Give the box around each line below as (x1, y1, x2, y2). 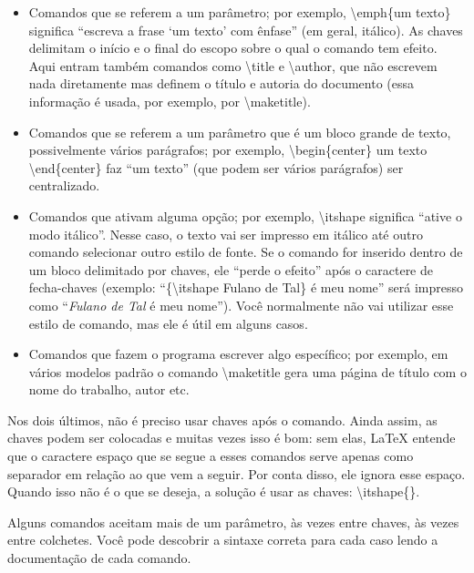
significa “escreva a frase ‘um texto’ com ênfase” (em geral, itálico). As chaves (28, 20, 463, 39)
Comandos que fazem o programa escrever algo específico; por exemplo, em (28, 344, 448, 363)
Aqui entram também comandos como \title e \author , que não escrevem (28, 56, 438, 75)
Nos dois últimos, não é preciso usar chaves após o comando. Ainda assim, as (7, 410, 438, 429)
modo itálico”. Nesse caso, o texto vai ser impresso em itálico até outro (28, 224, 423, 243)
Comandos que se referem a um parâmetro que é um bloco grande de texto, (28, 122, 451, 141)
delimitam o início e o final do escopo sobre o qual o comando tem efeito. (28, 38, 438, 57)
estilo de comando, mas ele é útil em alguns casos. (28, 313, 308, 333)
